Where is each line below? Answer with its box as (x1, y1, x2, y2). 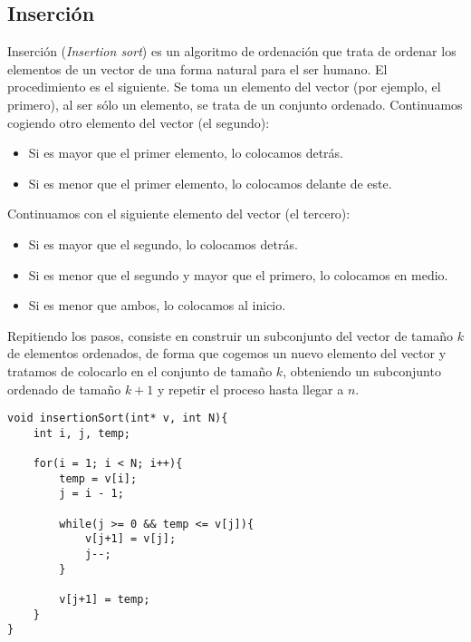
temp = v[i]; (59, 472, 138, 485)
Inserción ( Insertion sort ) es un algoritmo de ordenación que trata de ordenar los (7, 42, 457, 61)
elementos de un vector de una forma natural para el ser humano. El (7, 59, 388, 78)
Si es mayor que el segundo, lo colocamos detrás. (28, 234, 298, 253)
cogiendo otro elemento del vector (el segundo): (7, 112, 270, 131)
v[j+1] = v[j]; (84, 532, 177, 546)
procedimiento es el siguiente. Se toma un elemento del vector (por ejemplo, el (7, 77, 441, 96)
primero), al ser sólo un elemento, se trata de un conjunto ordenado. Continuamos (7, 94, 463, 113)
